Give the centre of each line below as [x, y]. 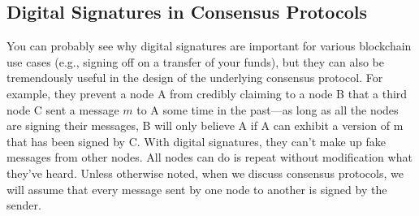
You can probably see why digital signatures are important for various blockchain [209, 46]
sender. [24, 205]
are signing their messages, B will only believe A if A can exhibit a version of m [205, 125]
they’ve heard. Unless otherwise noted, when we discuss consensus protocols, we [205, 173]
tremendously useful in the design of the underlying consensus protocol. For [195, 78]
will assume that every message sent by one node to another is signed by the [197, 189]
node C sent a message [63, 109]
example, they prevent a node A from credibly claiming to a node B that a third [207, 93]
